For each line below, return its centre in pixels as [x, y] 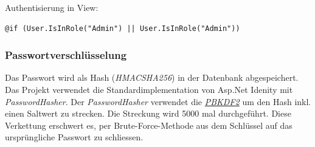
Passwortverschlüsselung [66, 55]
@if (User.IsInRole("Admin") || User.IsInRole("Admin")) [123, 28]
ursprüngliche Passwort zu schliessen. [74, 137]
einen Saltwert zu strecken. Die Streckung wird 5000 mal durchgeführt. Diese [148, 113]
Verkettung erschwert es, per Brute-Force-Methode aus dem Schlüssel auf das [149, 125]
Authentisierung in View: [52, 7]
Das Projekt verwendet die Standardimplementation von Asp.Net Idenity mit [149, 89]
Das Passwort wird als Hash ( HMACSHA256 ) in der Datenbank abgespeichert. [152, 77]
